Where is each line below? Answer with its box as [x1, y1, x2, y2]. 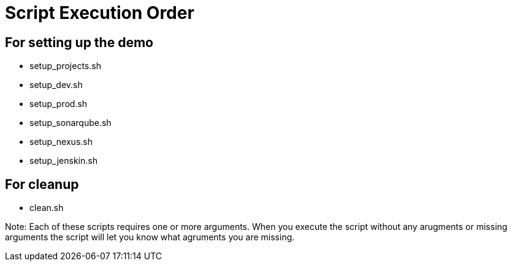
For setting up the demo [5, 34, 153, 50]
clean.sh [29, 202, 64, 213]
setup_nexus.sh [29, 136, 93, 147]
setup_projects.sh [29, 61, 101, 72]
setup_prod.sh [29, 98, 88, 109]
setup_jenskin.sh [29, 155, 97, 166]
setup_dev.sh [29, 79, 83, 91]
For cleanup [5, 176, 79, 192]
